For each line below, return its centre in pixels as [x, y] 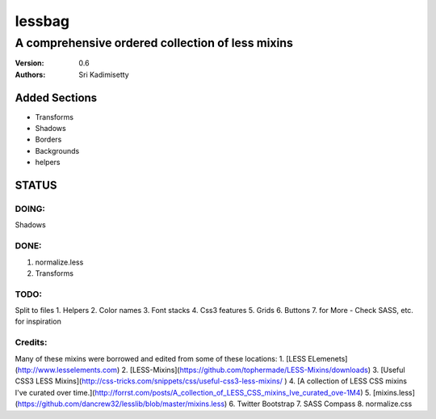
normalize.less [59, 262]
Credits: [31, 342]
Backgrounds [57, 150]
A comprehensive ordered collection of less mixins [154, 43]
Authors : [30, 74]
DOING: [30, 209]
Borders [48, 140]
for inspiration [38, 322]
